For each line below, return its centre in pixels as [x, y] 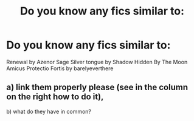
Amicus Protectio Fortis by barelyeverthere [60, 68]
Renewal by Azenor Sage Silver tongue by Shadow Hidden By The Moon [97, 62]
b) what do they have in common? [49, 111]
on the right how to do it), [55, 97]
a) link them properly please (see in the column [97, 87]
